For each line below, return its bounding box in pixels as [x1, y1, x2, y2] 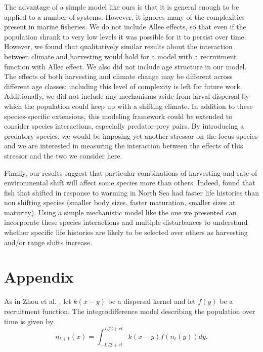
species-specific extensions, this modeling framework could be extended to [4, 110, 233, 121]
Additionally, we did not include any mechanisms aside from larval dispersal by [4, 91, 249, 101]
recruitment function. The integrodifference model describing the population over [4, 305, 255, 316]
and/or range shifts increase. [4, 237, 93, 247]
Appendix [4, 266, 74, 287]
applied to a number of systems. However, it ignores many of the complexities [4, 11, 245, 22]
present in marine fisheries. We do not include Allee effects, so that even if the [4, 21, 246, 32]
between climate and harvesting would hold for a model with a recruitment [4, 51, 237, 61]
